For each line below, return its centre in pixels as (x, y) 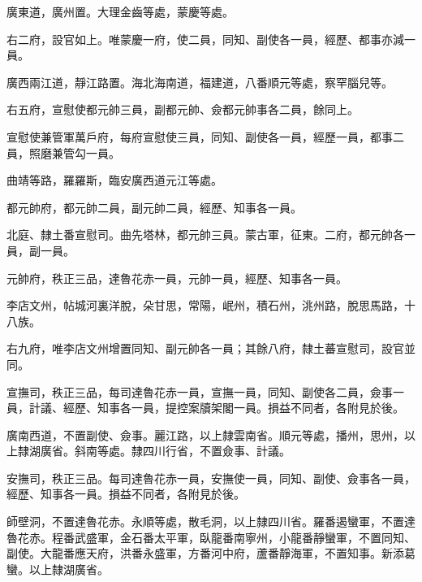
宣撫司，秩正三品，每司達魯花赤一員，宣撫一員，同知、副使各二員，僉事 (200, 391)
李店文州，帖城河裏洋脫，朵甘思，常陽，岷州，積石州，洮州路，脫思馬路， (205, 305)
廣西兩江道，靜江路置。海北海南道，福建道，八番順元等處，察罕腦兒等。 (200, 82)
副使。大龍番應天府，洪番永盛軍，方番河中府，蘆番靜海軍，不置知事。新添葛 (211, 553)
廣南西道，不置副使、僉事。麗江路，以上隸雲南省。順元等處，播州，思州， (205, 434)
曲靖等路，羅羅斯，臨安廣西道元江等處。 (114, 180)
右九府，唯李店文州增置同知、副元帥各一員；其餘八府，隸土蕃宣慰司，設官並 (211, 348)
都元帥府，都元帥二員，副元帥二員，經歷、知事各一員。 (154, 207)
